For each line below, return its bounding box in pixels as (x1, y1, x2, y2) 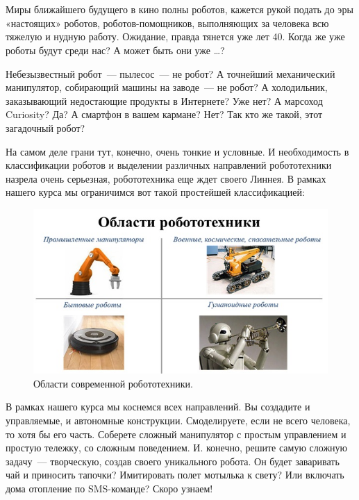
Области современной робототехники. (33, 376, 193, 390)
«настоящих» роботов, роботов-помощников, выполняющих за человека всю (6, 15, 329, 30)
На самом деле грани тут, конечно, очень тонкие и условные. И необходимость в (6, 144, 349, 158)
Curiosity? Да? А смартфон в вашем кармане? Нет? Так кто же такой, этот (6, 107, 323, 122)
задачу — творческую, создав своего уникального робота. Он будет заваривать (6, 453, 340, 468)
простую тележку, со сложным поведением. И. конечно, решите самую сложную (6, 440, 348, 455)
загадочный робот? (6, 120, 85, 135)
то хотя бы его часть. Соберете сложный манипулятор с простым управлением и (6, 426, 347, 441)
